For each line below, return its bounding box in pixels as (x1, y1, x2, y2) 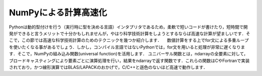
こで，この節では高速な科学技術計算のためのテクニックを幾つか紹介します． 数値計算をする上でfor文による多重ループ (9, 38, 249, 43)
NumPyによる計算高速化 (9, 7, 107, 18)
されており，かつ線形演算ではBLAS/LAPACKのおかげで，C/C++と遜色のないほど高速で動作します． (9, 64, 208, 70)
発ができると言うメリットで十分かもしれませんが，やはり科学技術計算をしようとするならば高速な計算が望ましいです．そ (9, 30, 251, 36)
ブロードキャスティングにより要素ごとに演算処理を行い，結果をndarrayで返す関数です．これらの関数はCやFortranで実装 (9, 58, 250, 63)
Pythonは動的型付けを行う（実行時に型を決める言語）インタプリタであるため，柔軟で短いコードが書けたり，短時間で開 (9, 24, 248, 30)
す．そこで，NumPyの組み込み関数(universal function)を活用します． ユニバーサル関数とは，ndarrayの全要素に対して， (9, 51, 248, 57)
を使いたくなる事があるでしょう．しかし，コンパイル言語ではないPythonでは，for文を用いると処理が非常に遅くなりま (9, 44, 245, 50)
